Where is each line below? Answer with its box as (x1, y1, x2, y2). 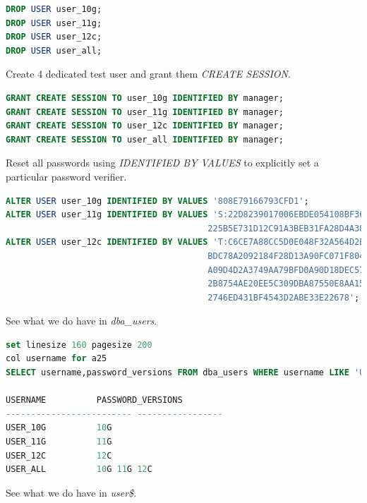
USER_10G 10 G (6, 423, 112, 433)
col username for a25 (6, 353, 107, 364)
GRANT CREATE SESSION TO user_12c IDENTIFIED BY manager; (6, 121, 284, 131)
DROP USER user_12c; (6, 32, 102, 42)
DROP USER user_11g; (6, 18, 102, 28)
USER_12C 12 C (6, 450, 112, 461)
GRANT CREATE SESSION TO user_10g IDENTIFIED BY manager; (6, 92, 284, 103)
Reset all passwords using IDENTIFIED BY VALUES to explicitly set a (6, 155, 319, 170)
